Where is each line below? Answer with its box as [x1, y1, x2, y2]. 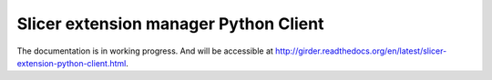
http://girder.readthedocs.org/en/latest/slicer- [274, 45, 447, 56]
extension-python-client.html [16, 57, 127, 68]
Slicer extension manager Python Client [16, 14, 324, 34]
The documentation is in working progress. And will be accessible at [16, 45, 273, 56]
